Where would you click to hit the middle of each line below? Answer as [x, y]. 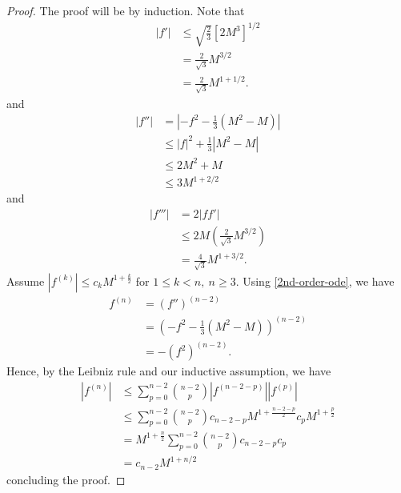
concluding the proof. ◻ [66, 479]
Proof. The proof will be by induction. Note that [126, 10]
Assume [26, 281]
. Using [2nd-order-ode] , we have [315, 281]
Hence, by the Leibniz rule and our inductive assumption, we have [169, 371]
